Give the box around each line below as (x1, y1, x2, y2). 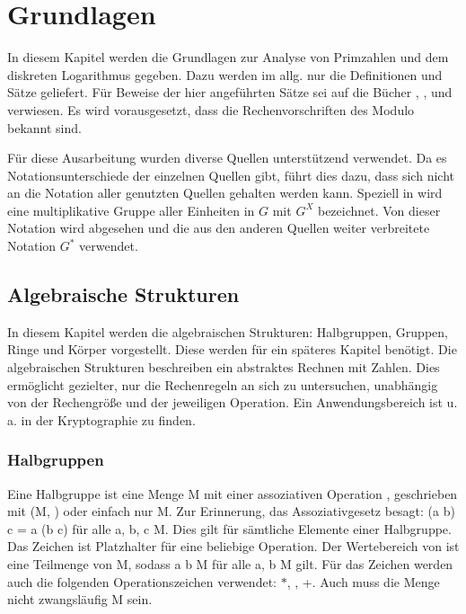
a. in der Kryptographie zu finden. (7, 410, 196, 429)
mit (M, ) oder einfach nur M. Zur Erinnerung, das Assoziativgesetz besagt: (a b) (7, 502, 455, 521)
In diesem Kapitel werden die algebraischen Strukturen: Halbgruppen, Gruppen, (7, 322, 448, 341)
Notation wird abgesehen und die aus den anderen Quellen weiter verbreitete (7, 218, 430, 237)
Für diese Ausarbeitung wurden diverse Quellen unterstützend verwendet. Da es (7, 148, 447, 167)
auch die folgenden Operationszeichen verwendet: (7, 572, 277, 591)
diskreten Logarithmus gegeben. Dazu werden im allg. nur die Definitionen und (7, 65, 443, 84)
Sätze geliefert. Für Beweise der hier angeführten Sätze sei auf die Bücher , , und (7, 83, 453, 102)
